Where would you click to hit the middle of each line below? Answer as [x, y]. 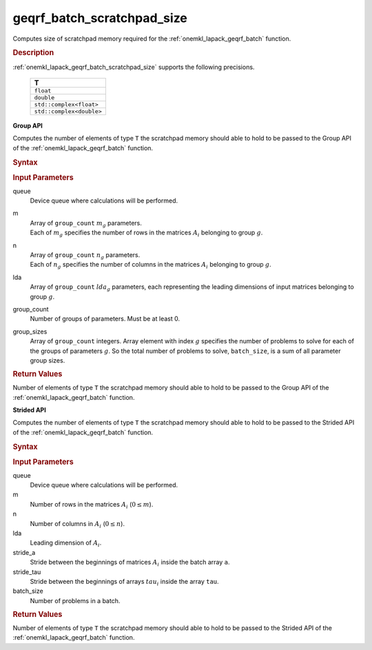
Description [33, 53]
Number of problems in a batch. [75, 600]
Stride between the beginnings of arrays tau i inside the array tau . [125, 582]
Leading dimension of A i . [66, 544]
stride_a [24, 552]
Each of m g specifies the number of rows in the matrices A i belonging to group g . [146, 233]
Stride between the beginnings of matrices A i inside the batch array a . [130, 563]
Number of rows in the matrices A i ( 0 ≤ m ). [92, 505]
